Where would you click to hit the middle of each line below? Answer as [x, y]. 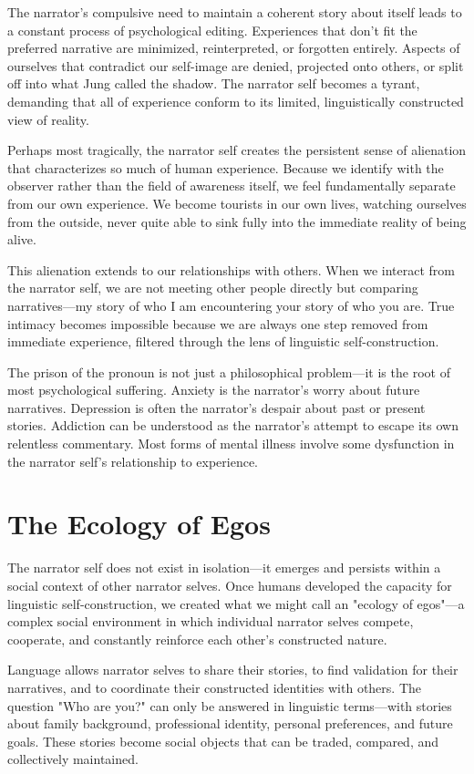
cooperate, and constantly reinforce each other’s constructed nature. [197, 639]
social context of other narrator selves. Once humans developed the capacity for [230, 585]
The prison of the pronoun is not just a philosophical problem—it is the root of [229, 372]
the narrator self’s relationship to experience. [133, 461]
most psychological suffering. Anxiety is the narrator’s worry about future [214, 390]
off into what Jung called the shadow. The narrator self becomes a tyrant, [214, 83]
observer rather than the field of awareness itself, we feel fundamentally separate [232, 186]
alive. [22, 239]
